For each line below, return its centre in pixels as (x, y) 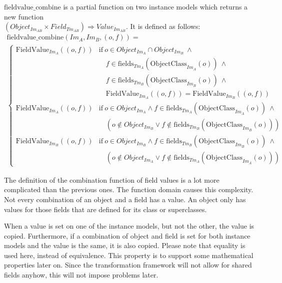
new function (24, 16)
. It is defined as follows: (163, 26)
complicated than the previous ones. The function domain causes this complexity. (129, 189)
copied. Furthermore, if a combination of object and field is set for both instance (127, 235)
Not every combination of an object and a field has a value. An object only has (125, 199)
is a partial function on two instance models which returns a (155, 6)
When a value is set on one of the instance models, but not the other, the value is (129, 226)
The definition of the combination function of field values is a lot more (112, 179)
